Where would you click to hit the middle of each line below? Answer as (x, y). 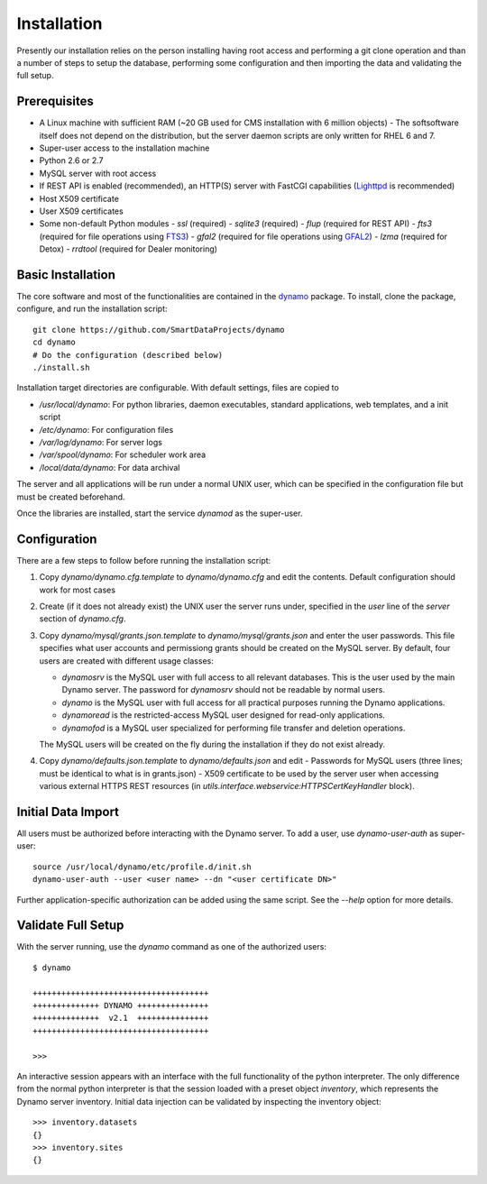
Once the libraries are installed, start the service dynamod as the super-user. (160, 513)
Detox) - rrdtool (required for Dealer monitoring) (129, 249)
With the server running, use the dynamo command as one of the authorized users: (171, 947)
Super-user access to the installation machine (124, 148)
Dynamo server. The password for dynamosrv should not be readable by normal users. (223, 690)
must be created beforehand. (71, 497)
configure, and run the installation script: (92, 309)
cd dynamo (54, 342)
